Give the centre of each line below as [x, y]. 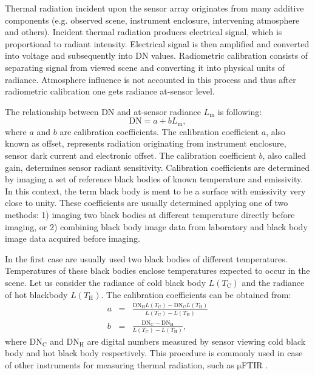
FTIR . [255, 365]
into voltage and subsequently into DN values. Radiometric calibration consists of [157, 55]
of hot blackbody [36, 294]
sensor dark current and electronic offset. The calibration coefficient [130, 155]
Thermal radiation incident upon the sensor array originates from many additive [154, 8]
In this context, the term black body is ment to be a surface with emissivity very [155, 191]
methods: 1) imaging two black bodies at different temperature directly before [150, 214]
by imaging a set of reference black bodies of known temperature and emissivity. [154, 179]
